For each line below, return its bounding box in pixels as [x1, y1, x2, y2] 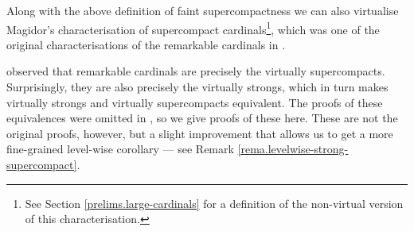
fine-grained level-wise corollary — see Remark [6, 141, 234, 157]
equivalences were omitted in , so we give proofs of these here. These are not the [6, 110, 398, 126]
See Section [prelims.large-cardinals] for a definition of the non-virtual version [25, 194, 404, 211]
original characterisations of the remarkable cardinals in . [6, 36, 286, 52]
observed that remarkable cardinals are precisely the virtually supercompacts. [6, 63, 385, 79]
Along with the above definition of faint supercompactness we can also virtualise [6, 2, 399, 18]
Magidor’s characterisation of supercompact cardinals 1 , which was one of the [6, 18, 380, 37]
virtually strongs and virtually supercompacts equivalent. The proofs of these [6, 94, 383, 110]
